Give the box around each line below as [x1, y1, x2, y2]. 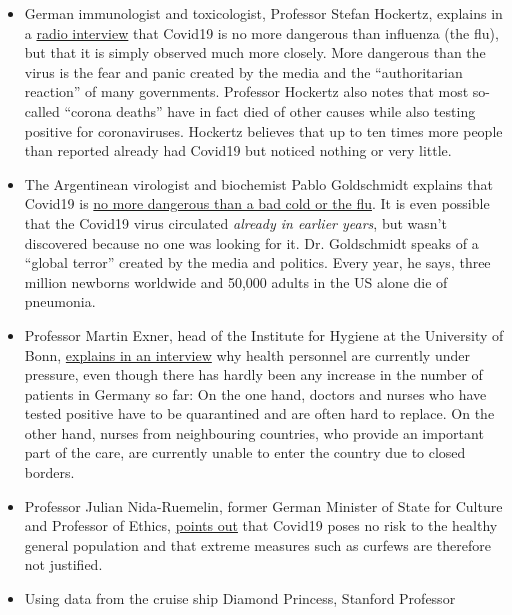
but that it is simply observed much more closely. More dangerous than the [24, 42, 486, 63]
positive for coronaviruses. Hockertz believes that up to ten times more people [24, 120, 503, 141]
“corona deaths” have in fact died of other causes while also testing [64, 100, 476, 121]
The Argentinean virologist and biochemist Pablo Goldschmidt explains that [24, 173, 493, 194]
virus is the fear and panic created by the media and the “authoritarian [24, 61, 463, 82]
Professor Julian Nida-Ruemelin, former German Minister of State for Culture [24, 495, 503, 516]
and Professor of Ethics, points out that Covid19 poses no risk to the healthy [24, 515, 498, 536]
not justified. [24, 554, 103, 575]
